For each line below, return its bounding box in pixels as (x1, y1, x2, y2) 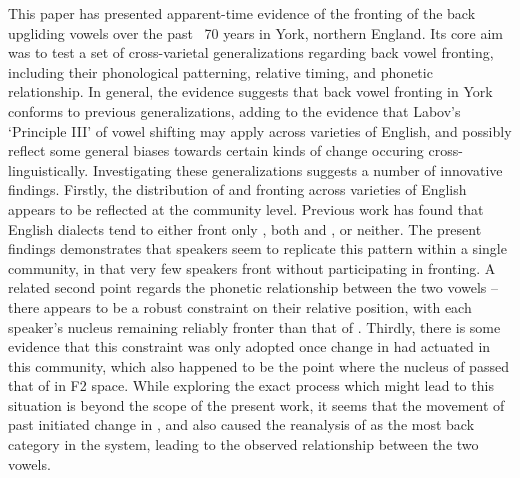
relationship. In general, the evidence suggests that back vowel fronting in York (8, 81, 493, 102)
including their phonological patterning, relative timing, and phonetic (8, 61, 433, 82)
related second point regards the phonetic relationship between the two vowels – (8, 277, 499, 298)
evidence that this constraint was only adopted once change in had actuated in (8, 336, 491, 357)
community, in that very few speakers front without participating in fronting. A (8, 257, 496, 278)
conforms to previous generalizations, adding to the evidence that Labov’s (8, 100, 461, 121)
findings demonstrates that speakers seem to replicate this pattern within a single (8, 238, 507, 259)
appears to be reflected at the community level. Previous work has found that (8, 198, 484, 219)
